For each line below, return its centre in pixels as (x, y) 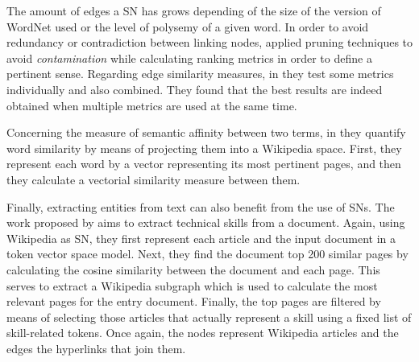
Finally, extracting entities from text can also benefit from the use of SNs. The (201, 206)
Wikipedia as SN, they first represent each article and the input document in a (201, 238)
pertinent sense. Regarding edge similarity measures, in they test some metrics (200, 74)
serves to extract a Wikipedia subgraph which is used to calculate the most (192, 285)
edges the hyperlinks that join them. (96, 348)
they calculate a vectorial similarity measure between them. (153, 179)
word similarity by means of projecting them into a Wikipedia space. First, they (204, 148)
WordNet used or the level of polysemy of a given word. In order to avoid (188, 26)
